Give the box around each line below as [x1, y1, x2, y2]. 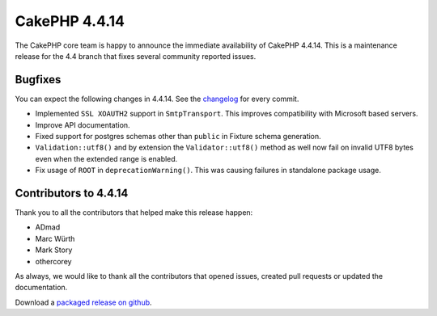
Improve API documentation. [35, 120, 130, 129]
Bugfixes [15, 73, 62, 86]
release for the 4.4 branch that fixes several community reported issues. [15, 51, 257, 61]
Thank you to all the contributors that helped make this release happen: [15, 208, 253, 217]
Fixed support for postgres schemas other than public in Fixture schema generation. [35, 132, 321, 141]
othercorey [35, 256, 72, 266]
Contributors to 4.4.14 [15, 187, 129, 200]
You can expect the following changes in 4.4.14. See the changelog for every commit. [15, 94, 299, 103]
